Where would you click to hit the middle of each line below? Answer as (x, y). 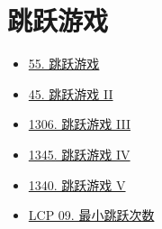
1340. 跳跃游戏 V (77, 184)
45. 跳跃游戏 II (71, 93)
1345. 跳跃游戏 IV (79, 154)
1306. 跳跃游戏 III (79, 124)
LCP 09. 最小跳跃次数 (91, 215)
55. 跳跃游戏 (64, 64)
